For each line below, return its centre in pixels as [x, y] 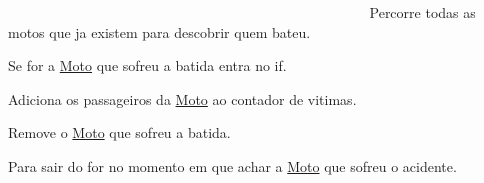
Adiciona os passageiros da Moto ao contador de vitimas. [182, 98]
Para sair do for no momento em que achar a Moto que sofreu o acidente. [232, 165]
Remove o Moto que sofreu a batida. [119, 132]
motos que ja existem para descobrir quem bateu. [159, 31]
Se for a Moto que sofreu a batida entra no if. [147, 65]
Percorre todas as [422, 12]
